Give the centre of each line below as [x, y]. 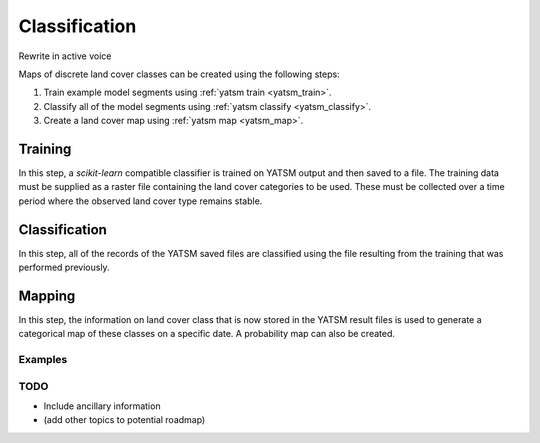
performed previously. [64, 267]
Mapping [47, 295]
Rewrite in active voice [65, 56]
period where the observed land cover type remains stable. [140, 201]
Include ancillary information [102, 406]
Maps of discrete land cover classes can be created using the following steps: [179, 74]
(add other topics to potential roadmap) [124, 420]
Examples [43, 360]
